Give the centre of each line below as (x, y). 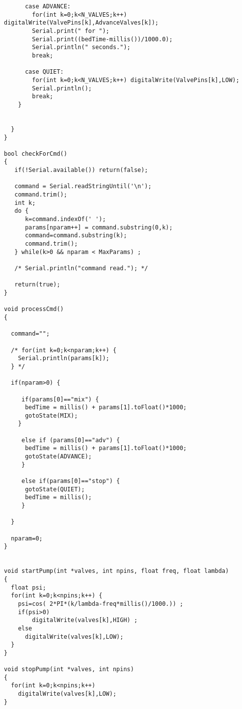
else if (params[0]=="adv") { (71, 440)
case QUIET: (44, 72)
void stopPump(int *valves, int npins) (69, 669)
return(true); (37, 285)
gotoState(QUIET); (55, 489)
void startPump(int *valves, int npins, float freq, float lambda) (117, 571)
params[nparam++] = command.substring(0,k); (99, 227)
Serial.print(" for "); (71, 31)
